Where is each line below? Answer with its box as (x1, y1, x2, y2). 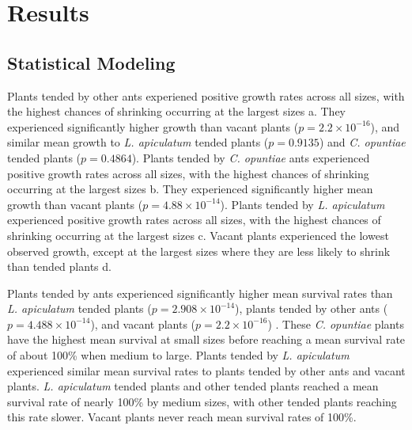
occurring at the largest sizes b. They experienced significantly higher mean (7, 181, 373, 197)
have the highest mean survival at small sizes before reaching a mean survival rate (7, 331, 406, 348)
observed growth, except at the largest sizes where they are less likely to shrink (7, 242, 391, 259)
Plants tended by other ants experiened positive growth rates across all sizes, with (7, 87, 405, 104)
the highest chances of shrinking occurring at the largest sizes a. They (7, 103, 346, 120)
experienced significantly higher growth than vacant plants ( (7, 118, 299, 135)
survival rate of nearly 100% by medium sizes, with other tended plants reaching (7, 393, 397, 409)
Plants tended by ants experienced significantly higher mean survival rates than (7, 284, 393, 301)
